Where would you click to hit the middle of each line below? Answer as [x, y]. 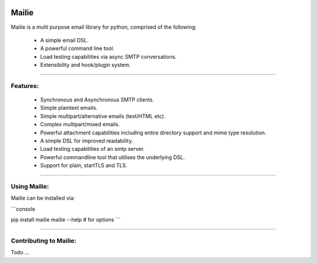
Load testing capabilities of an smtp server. [92, 149]
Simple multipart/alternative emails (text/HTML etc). [103, 116]
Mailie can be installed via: [43, 198]
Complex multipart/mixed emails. [80, 124]
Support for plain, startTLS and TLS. [84, 166]
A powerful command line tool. [77, 48]
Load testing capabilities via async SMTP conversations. [109, 56]
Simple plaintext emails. [69, 108]
